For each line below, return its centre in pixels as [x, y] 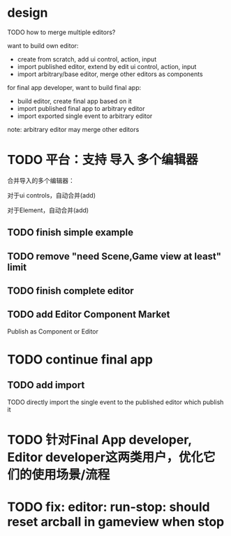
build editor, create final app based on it [75, 101]
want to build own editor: [43, 45]
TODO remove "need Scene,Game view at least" [114, 256]
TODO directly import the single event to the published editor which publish [115, 402]
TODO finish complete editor [70, 291]
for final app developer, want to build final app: [74, 87]
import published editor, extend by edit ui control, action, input [107, 66]
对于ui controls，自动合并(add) [52, 195]
